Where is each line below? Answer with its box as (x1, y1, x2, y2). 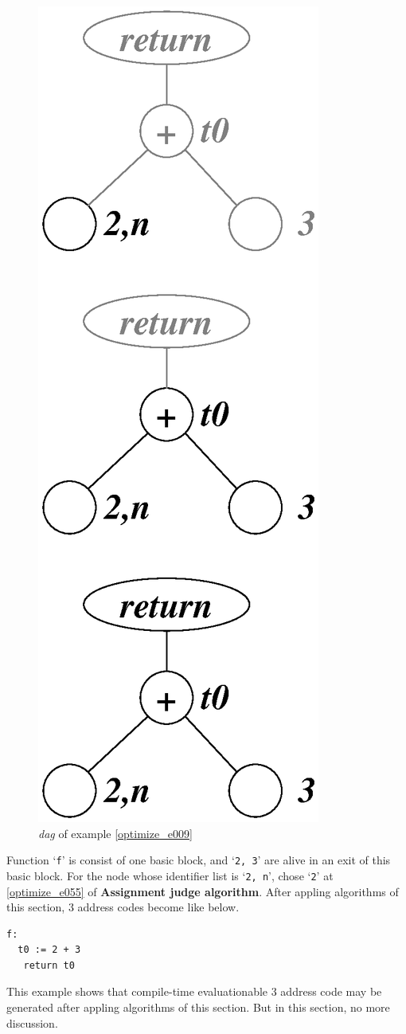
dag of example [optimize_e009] (38, 824, 193, 841)
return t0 (23, 959, 75, 971)
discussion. (6, 1014, 58, 1031)
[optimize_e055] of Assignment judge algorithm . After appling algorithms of (6, 883, 399, 899)
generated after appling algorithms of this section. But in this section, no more (6, 999, 390, 1016)
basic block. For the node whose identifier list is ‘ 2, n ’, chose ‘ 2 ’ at (6, 867, 334, 883)
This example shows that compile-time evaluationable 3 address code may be (6, 983, 382, 1000)
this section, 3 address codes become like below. (6, 899, 240, 915)
